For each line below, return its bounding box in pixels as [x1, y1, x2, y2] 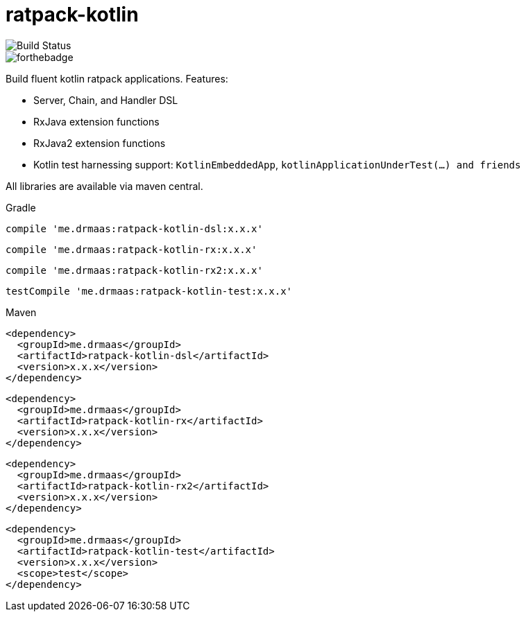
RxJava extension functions [33, 115, 160, 128]
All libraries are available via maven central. [6, 180, 203, 192]
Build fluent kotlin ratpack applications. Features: [6, 72, 228, 85]
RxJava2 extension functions [33, 137, 166, 149]
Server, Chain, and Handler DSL [33, 94, 178, 106]
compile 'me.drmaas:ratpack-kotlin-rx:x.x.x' [6, 243, 257, 255]
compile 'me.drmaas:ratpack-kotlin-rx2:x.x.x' [6, 264, 263, 276]
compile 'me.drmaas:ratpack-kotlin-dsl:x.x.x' [6, 223, 263, 234]
